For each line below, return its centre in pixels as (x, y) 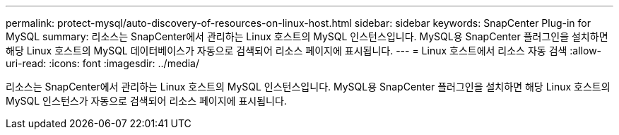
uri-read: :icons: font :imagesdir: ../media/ (102, 63)
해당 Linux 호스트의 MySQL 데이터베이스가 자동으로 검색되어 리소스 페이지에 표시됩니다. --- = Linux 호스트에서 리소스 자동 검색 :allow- (304, 51)
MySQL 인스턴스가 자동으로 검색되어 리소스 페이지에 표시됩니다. (146, 101)
